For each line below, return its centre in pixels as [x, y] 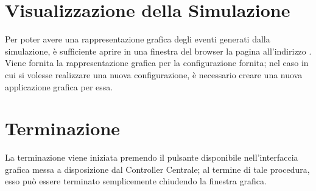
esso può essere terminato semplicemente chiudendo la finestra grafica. [136, 181]
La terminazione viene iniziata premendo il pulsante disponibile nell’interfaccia [152, 157]
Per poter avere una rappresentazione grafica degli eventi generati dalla [138, 39]
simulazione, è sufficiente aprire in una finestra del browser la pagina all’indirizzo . [158, 51]
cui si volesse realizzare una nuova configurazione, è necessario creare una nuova [154, 74]
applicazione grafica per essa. [59, 86]
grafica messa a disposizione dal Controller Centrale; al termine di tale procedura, [157, 169]
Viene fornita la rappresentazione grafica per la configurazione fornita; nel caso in [157, 63]
